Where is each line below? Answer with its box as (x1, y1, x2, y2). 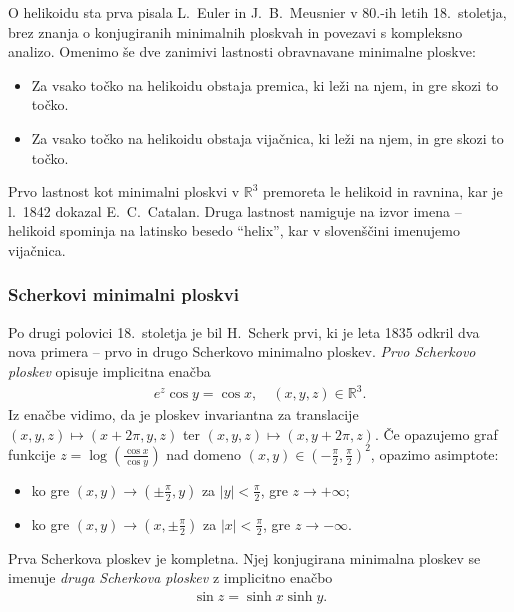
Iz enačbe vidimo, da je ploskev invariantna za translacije (8, 404, 359, 425)
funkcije (8, 443, 56, 464)
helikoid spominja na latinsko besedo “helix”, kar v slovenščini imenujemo (8, 220, 460, 241)
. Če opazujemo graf (374, 423, 498, 444)
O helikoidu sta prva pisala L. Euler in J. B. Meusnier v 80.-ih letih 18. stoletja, (8, 2, 507, 22)
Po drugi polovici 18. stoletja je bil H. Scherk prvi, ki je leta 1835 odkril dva (8, 321, 480, 342)
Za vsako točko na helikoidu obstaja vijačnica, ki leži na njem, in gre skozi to (31, 127, 504, 148)
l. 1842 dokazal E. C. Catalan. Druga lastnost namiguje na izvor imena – (8, 200, 462, 221)
